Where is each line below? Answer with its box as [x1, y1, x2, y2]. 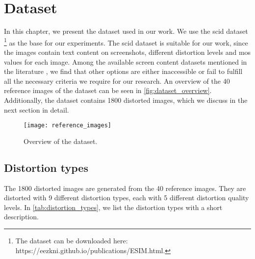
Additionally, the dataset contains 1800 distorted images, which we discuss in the [4, 94, 248, 105]
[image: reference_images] [24, 122, 111, 129]
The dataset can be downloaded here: [15, 235, 128, 245]
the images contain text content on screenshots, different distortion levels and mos [4, 47, 251, 57]
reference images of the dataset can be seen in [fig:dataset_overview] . [4, 85, 212, 95]
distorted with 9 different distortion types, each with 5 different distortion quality [4, 192, 249, 203]
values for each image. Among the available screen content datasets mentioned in [4, 56, 247, 67]
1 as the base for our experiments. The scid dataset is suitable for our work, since [4, 36, 248, 47]
